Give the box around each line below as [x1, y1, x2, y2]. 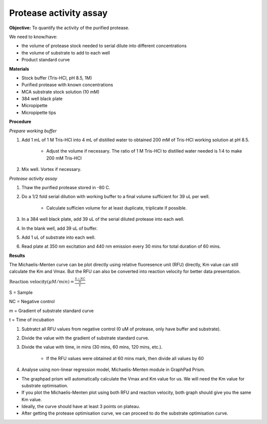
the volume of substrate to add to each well [21, 50, 110, 55]
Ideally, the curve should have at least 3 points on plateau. [21, 404, 140, 410]
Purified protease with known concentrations [21, 82, 113, 88]
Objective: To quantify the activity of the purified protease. [9, 25, 130, 31]
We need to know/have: [9, 34, 58, 40]
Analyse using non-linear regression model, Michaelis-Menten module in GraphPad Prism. [21, 367, 205, 372]
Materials [9, 66, 29, 72]
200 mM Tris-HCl [46, 155, 82, 161]
